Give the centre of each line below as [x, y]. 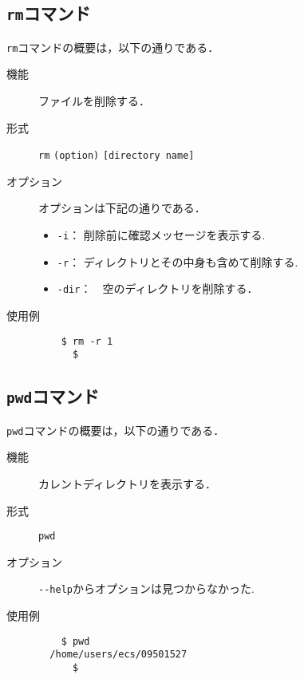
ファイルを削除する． [94, 101]
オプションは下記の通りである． [122, 208]
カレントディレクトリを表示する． [128, 483]
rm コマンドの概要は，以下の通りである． [113, 47]
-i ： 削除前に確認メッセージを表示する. [161, 235]
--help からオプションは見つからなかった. [146, 588]
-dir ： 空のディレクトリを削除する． [158, 288]
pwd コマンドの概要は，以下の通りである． [116, 430]
